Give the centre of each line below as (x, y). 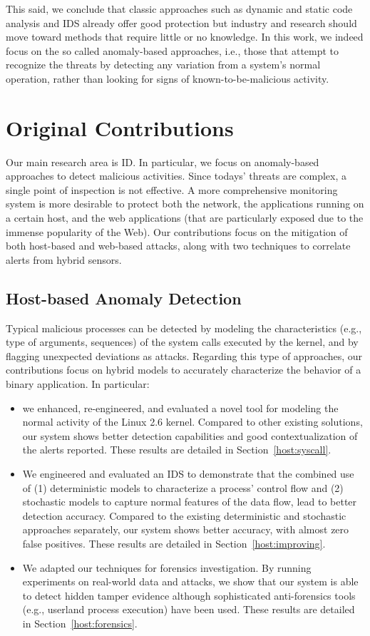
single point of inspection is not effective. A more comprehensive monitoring (172, 189)
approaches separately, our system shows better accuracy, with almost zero (186, 529)
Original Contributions (120, 127)
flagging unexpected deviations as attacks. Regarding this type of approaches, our (184, 355)
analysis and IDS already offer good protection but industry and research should (181, 22)
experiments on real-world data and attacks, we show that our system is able (190, 581)
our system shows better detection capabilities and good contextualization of (190, 435)
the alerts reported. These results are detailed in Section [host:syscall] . (177, 450)
